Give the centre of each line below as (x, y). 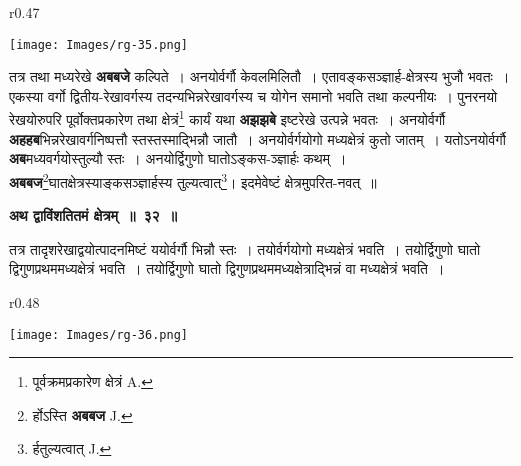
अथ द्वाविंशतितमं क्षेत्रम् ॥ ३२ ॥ (93, 215)
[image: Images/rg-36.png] (98, 334)
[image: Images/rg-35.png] (98, 44)
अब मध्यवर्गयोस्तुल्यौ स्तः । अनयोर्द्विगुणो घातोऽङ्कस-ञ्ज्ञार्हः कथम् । (178, 158)
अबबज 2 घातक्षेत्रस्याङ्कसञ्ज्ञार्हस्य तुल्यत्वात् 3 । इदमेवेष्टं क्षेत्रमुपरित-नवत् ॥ (193, 180)
